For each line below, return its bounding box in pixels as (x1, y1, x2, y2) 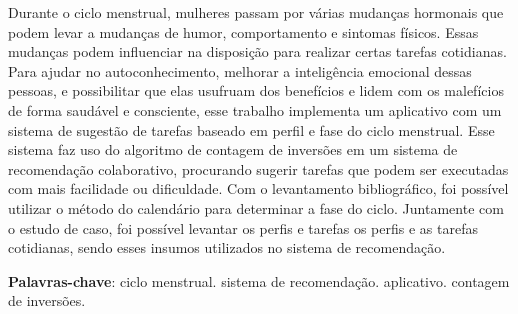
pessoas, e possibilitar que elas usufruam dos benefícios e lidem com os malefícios (8, 80, 504, 101)
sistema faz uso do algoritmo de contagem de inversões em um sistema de (8, 139, 458, 160)
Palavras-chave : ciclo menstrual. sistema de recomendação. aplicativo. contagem (8, 270, 510, 291)
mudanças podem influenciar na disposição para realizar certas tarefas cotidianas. (8, 41, 507, 62)
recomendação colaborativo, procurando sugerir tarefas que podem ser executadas (8, 158, 509, 179)
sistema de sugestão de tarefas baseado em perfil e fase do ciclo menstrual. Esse (8, 119, 495, 140)
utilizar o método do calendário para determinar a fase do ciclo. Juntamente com (8, 197, 504, 218)
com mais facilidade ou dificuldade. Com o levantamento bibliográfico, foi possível (8, 178, 509, 199)
